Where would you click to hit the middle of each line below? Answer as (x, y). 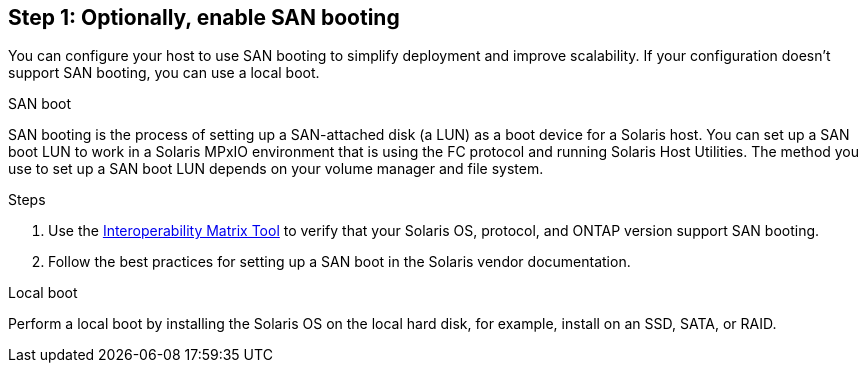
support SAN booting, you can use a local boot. (164, 73)
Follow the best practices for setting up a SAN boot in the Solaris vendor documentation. (339, 262)
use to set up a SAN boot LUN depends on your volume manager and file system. (276, 169)
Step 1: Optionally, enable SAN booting (204, 17)
